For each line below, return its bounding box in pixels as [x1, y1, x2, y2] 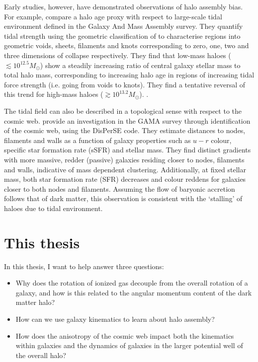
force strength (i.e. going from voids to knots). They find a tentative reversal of [4, 79, 246, 89]
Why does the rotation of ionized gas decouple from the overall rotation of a [15, 278, 248, 288]
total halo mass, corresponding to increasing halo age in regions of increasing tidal [4, 70, 255, 80]
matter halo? [15, 297, 55, 307]
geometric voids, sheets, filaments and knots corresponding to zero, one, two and [4, 40, 249, 51]
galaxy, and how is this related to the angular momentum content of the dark [15, 287, 252, 297]
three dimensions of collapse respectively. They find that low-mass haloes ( [4, 50, 231, 60]
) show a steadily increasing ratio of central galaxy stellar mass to [40, 60, 241, 70]
